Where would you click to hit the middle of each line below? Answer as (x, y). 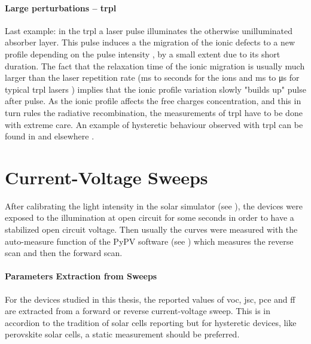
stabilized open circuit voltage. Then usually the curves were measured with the (151, 229)
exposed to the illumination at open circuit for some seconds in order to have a (150, 217)
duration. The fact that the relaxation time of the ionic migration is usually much (155, 66)
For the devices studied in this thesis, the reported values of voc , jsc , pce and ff (150, 299)
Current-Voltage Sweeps (106, 177)
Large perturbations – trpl (61, 7)
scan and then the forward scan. (64, 253)
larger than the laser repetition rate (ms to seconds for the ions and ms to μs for (152, 77)
